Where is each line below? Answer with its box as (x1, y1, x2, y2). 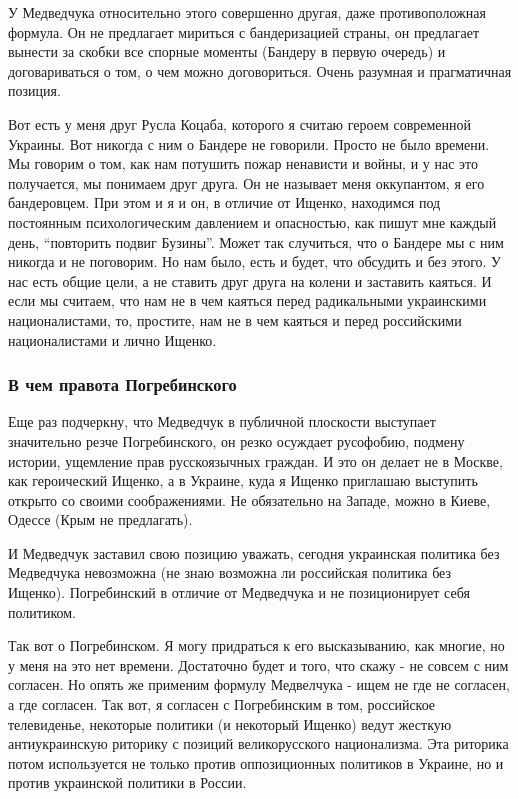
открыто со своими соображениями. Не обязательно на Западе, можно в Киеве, (8, 489, 491, 510)
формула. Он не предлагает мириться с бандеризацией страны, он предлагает (8, 21, 480, 42)
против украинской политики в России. (8, 772, 247, 793)
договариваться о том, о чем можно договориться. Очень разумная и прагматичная (8, 60, 512, 81)
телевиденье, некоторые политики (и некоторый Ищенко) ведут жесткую (8, 713, 452, 734)
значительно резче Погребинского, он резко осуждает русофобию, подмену (8, 430, 465, 451)
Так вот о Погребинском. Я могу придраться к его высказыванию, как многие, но (8, 635, 505, 656)
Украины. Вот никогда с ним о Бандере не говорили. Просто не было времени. (8, 133, 490, 154)
